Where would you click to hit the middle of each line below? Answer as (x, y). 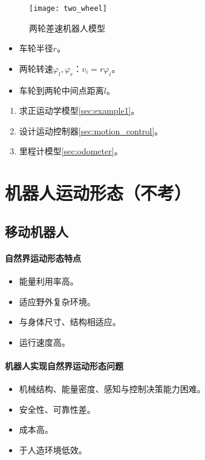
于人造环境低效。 (53, 449)
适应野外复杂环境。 (57, 301)
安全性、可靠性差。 (57, 409)
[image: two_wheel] (68, 8)
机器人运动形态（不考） (98, 193)
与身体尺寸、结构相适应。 (70, 322)
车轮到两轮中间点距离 (61, 90)
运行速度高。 (44, 342)
